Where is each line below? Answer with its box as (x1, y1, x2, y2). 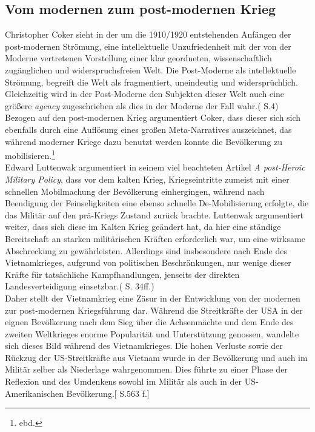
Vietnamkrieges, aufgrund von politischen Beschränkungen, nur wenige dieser (5, 256, 291, 269)
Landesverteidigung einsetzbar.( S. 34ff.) (5, 280, 154, 292)
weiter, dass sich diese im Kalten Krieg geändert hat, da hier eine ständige (5, 220, 281, 233)
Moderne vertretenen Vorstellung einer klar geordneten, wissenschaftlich (5, 52, 272, 64)
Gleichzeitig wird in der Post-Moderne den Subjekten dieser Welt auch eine (5, 87, 285, 100)
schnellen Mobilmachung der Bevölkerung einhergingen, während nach (5, 184, 265, 197)
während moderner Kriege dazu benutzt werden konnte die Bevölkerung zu (5, 135, 283, 147)
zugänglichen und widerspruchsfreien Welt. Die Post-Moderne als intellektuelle (5, 63, 296, 76)
